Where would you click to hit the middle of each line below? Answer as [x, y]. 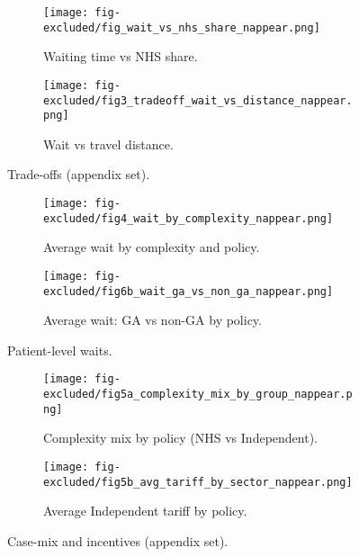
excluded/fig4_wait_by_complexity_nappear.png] [188, 218]
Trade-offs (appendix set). [79, 174]
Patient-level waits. [60, 350]
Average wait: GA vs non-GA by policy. [153, 320]
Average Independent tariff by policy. [145, 511]
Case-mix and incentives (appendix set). [118, 540]
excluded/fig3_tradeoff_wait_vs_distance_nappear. [198, 100]
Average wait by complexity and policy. [152, 247]
